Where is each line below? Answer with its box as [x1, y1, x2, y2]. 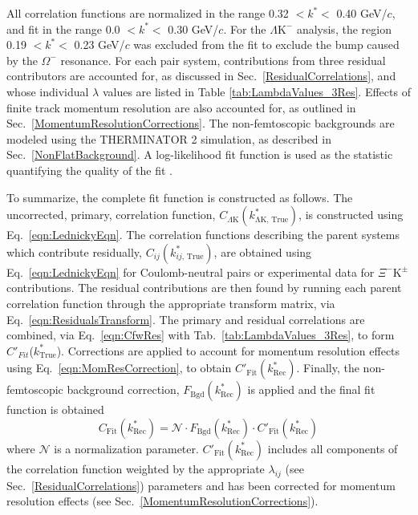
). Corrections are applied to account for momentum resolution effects [56, 342, 400, 359]
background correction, [67, 381, 180, 398]
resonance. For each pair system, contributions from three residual [60, 51, 386, 68]
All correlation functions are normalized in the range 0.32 [6, 5, 289, 21]
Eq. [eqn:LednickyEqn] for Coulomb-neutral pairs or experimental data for [6, 263, 375, 280]
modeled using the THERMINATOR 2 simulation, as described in [6, 130, 331, 147]
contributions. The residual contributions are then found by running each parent [6, 279, 402, 296]
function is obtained [6, 401, 104, 418]
